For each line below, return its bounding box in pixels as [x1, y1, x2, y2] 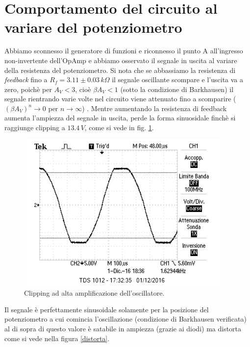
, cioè [75, 84, 91, 94]
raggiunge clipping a [4, 122, 65, 133]
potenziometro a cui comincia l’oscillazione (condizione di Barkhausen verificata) [4, 314, 247, 324]
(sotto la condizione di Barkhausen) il [120, 84, 234, 94]
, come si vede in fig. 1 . [84, 122, 154, 133]
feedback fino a [4, 74, 48, 85]
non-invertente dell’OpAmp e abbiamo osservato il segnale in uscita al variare [4, 55, 237, 65]
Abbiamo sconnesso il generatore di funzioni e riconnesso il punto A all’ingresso [4, 46, 243, 56]
